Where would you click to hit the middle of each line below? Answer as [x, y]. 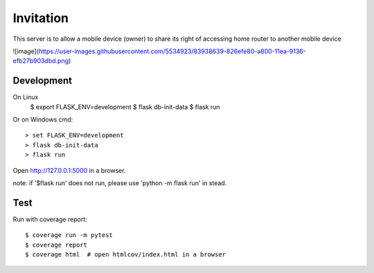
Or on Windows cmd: [43, 120]
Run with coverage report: [50, 219]
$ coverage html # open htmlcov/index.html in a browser [126, 255]
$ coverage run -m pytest [69, 235]
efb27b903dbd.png [41, 61]
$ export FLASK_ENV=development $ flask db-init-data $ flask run [125, 106]
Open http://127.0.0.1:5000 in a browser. [69, 170]
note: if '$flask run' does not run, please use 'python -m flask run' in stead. [120, 182]
